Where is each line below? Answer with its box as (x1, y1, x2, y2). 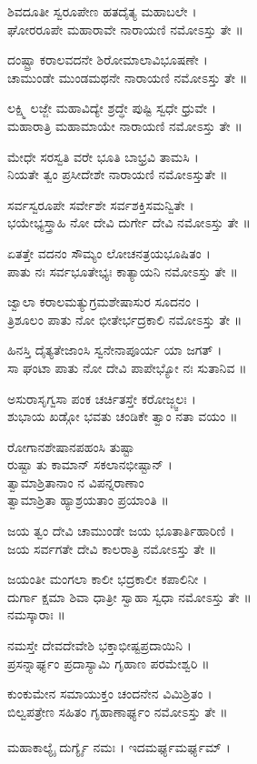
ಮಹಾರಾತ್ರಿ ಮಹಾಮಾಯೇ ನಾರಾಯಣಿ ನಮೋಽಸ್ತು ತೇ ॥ (7, 116, 242, 135)
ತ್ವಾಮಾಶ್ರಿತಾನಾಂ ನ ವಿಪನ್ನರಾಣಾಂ (7, 472, 144, 491)
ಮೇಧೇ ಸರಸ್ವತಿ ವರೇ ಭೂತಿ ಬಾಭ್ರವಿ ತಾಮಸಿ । (7, 146, 199, 166)
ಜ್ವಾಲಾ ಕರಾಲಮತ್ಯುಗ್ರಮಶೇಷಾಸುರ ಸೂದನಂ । (7, 292, 200, 311)
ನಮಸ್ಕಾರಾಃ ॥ (7, 605, 65, 624)
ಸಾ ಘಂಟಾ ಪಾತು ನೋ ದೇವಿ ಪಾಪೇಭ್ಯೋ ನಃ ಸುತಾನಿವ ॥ (7, 357, 247, 377)
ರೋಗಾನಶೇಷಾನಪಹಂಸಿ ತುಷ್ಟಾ (7, 437, 135, 456)
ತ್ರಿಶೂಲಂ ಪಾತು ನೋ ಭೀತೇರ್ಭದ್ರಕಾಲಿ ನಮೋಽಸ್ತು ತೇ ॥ (7, 309, 242, 328)
